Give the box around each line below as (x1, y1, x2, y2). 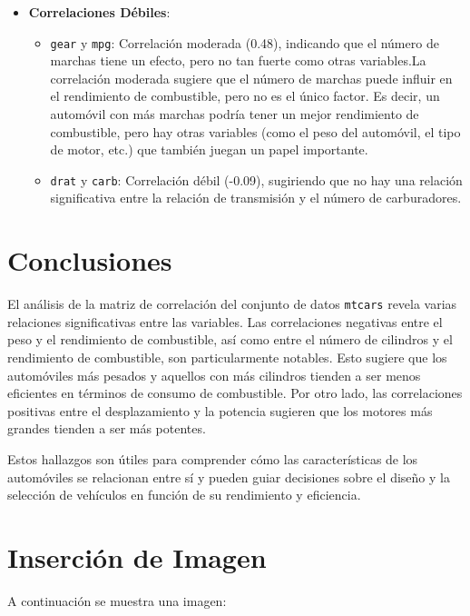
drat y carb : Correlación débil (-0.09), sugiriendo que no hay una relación (50, 170, 463, 189)
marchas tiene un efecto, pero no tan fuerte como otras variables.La (50, 51, 426, 70)
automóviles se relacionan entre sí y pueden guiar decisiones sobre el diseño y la (7, 467, 450, 486)
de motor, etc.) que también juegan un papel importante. (50, 140, 368, 159)
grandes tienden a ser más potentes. (7, 419, 206, 438)
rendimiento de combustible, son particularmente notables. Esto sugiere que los (7, 348, 447, 367)
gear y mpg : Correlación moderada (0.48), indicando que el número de (50, 33, 439, 52)
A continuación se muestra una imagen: (7, 591, 227, 610)
